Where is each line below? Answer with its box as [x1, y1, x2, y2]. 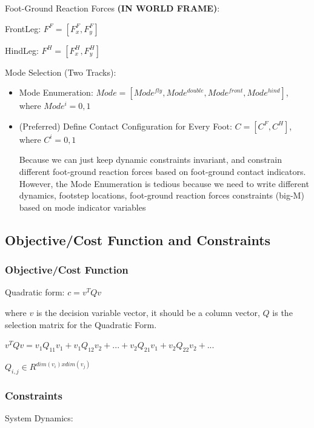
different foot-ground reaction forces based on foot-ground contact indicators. [19, 165, 306, 177]
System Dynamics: [5, 412, 73, 424]
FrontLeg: [5, 22, 41, 35]
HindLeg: [5, 44, 39, 56]
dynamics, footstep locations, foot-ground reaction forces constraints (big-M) [19, 189, 304, 202]
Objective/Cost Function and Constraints [5, 230, 271, 249]
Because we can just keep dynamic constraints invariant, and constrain [19, 153, 282, 166]
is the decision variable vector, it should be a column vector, [36, 306, 260, 318]
